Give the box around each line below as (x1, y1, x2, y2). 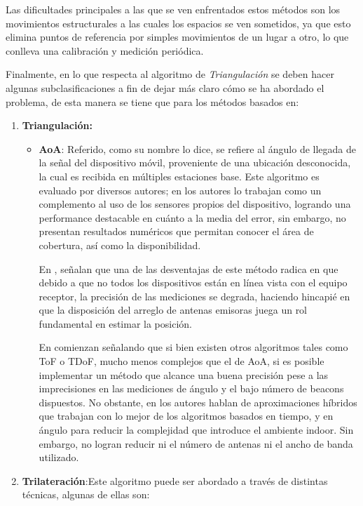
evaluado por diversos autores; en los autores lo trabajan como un (39, 182, 322, 197)
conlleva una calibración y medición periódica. (6, 43, 204, 58)
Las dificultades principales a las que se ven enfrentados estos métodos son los (6, 2, 341, 16)
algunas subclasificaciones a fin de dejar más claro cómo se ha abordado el (6, 80, 324, 95)
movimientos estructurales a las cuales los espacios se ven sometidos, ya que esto (6, 15, 351, 30)
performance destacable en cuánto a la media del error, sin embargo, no (39, 210, 346, 225)
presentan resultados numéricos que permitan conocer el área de (39, 224, 314, 239)
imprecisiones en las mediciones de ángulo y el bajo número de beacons (39, 381, 344, 396)
